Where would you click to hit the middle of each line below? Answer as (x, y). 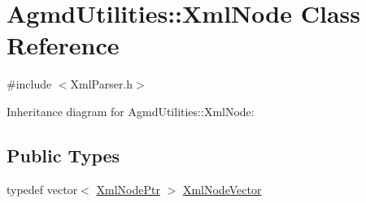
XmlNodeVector (222, 189)
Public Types (63, 155)
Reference (63, 45)
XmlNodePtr (128, 189)
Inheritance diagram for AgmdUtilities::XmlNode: (131, 111)
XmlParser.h (102, 84)
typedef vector (42, 189)
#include (29, 84)
